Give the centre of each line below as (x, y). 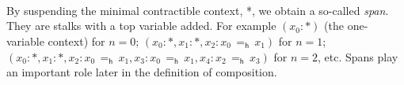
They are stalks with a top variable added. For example (141, 26)
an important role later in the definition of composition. (142, 72)
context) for (76, 41)
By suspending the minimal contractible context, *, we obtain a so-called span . (198, 10)
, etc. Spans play (358, 56)
